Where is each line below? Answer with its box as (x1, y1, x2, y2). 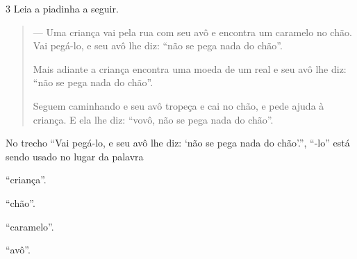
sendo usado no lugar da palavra (6, 149, 144, 163)
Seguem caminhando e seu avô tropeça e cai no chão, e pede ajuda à (33, 98, 324, 112)
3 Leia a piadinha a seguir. (6, 1, 119, 15)
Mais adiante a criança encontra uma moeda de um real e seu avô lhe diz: (33, 61, 347, 76)
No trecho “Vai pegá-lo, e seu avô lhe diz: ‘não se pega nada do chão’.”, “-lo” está (6, 135, 350, 150)
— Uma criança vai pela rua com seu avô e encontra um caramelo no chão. (33, 24, 352, 39)
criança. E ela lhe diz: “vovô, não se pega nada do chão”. (33, 112, 274, 126)
